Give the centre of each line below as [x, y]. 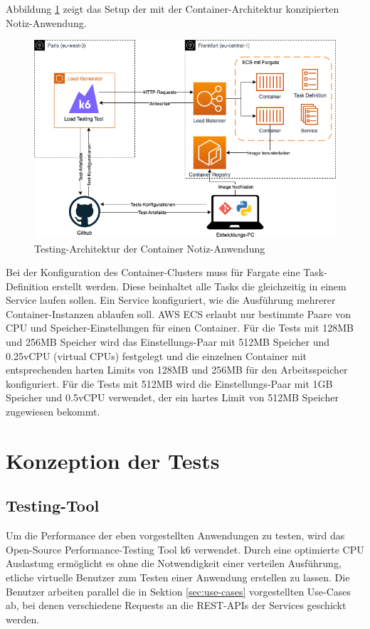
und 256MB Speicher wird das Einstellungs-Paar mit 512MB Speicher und [168, 342]
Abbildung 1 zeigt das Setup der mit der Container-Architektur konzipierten [173, 9]
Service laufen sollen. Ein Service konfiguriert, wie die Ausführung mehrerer [171, 300]
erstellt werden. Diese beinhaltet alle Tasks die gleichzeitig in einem [199, 286]
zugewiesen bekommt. [53, 412]
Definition [27, 286]
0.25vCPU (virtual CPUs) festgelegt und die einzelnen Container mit [156, 355]
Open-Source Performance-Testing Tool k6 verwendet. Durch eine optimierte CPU [185, 549]
